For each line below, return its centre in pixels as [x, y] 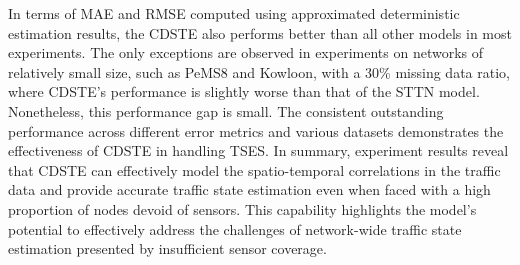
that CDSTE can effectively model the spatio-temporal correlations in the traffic [254, 169]
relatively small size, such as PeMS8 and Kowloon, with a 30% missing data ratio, [259, 71]
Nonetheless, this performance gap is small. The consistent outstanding [226, 110]
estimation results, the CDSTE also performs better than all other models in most [260, 32]
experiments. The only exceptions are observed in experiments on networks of [245, 52]
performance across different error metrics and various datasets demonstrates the [256, 130]
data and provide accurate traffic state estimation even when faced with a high [249, 189]
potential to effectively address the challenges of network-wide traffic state [235, 228]
